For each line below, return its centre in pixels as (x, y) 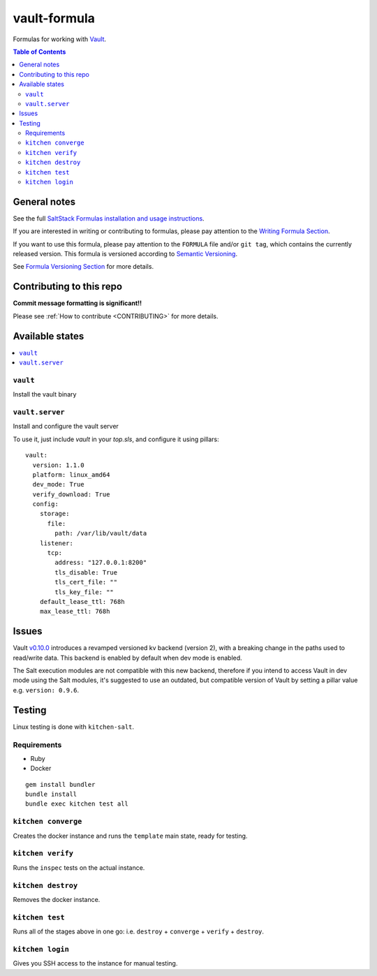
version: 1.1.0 (58, 465)
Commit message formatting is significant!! (77, 303)
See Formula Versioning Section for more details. (83, 267)
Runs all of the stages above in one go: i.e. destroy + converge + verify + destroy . (139, 931)
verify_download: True (71, 494)
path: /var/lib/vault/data (101, 533)
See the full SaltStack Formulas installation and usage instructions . (109, 218)
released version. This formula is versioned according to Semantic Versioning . (125, 254)
